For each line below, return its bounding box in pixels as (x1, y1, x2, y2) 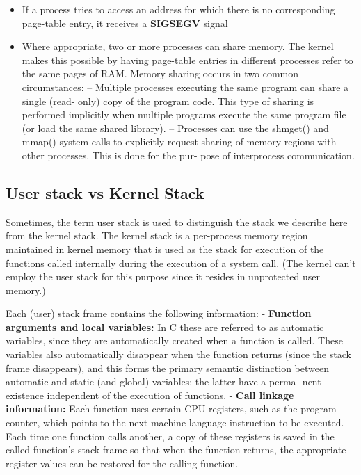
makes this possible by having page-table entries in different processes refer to (22, 52, 353, 67)
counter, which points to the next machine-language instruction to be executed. (6, 415, 344, 430)
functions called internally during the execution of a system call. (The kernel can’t (6, 255, 356, 270)
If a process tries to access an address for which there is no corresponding (22, 2, 335, 16)
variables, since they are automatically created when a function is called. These (6, 333, 343, 348)
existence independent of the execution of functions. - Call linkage (6, 387, 294, 402)
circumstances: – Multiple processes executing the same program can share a (22, 79, 349, 94)
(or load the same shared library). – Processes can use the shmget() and (22, 120, 329, 135)
